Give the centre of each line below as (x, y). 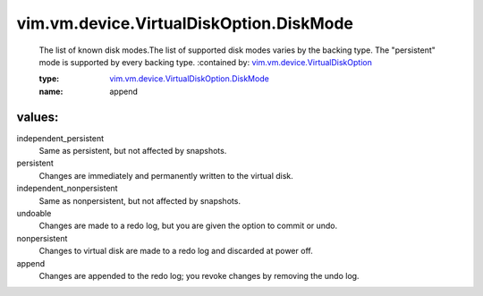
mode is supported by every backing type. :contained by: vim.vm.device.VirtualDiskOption (206, 62)
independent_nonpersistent (67, 189)
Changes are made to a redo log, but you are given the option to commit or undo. (188, 226)
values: (38, 117)
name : (51, 91)
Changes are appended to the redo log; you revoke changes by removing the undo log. (199, 275)
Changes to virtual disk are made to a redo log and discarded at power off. (176, 251)
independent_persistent (60, 138)
